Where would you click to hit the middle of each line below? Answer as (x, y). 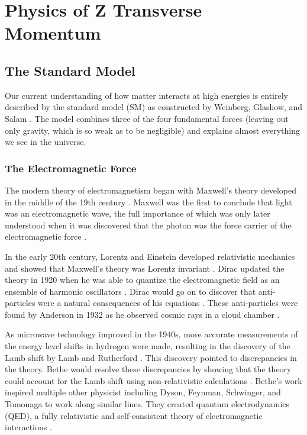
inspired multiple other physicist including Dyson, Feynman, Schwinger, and (143, 392)
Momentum (53, 33)
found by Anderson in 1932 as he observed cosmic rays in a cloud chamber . (142, 314)
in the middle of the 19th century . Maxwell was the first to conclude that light (148, 202)
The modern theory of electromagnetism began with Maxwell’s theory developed (151, 190)
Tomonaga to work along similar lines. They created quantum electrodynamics (147, 404)
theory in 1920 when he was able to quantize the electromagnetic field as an (142, 280)
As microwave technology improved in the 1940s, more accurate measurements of (151, 334)
